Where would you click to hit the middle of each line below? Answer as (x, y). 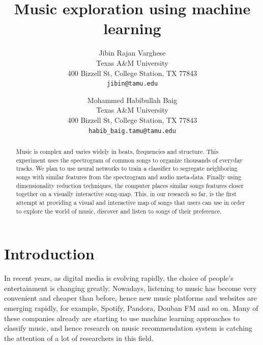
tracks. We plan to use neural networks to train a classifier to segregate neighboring (127, 168)
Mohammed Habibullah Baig (132, 100)
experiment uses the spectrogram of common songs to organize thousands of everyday (129, 160)
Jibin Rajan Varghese (132, 53)
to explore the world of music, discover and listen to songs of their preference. (119, 211)
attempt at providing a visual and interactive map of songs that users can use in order (130, 202)
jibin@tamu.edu (132, 84)
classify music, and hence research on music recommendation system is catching (128, 328)
